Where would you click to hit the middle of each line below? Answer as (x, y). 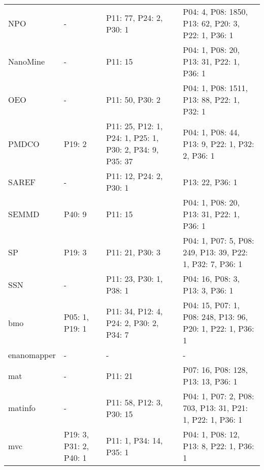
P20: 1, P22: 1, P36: (219, 328)
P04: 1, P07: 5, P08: (219, 240)
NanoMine (27, 61)
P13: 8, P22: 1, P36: (219, 446)
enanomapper (32, 355)
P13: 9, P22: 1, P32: (219, 143)
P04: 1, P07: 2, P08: (219, 396)
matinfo (22, 408)
